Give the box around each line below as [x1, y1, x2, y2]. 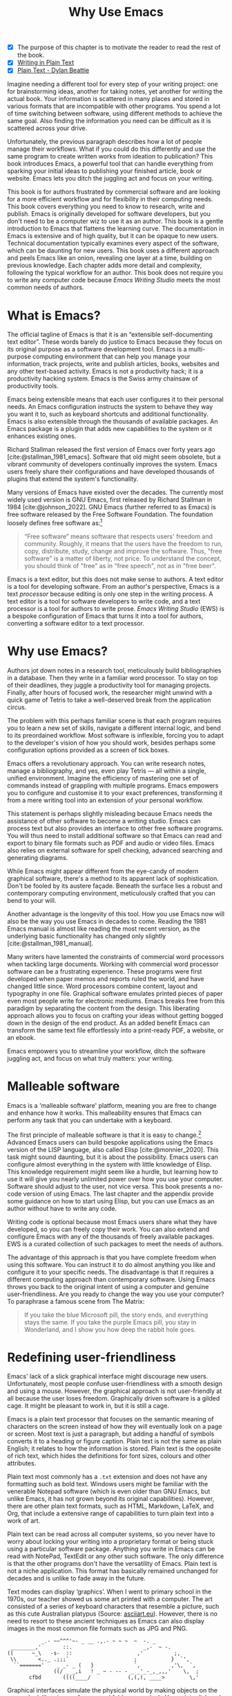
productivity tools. [7, 382, 59, 390]
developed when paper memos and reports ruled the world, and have [7, 974, 205, 983]
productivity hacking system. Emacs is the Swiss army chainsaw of [7, 374, 198, 383]
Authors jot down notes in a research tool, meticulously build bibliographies [7, 666, 222, 675]
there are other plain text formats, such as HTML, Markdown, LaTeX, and [7, 1502, 214, 1511]
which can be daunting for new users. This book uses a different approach [7, 246, 220, 255]
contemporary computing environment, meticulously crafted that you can [7, 888, 215, 897]
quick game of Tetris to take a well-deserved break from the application [7, 695, 211, 704]
